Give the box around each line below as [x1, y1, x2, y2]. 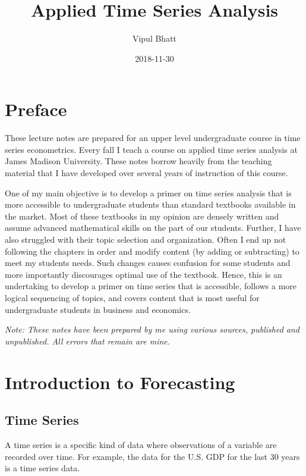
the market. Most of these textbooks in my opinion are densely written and [5, 209, 279, 222]
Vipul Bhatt [132, 32, 177, 45]
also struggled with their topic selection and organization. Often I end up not [5, 233, 286, 245]
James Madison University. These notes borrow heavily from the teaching [5, 155, 272, 167]
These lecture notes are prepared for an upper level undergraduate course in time [5, 131, 301, 144]
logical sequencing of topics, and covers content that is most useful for [5, 291, 260, 303]
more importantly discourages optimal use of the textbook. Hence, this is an [5, 268, 282, 280]
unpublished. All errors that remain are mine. [5, 334, 171, 347]
